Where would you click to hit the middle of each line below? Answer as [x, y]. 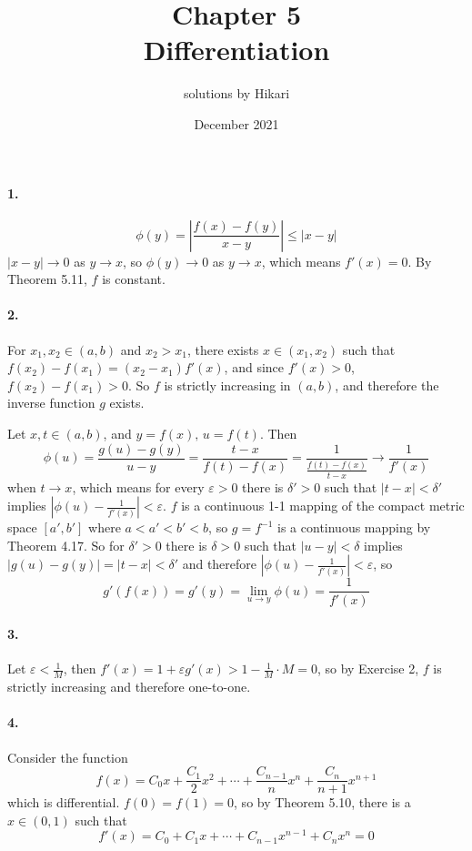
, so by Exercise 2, [368, 669]
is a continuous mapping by [354, 527]
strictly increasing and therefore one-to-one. [129, 687]
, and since [254, 367]
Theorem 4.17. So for [66, 545]
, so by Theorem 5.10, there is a [322, 802]
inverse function [51, 403]
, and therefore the [387, 385]
